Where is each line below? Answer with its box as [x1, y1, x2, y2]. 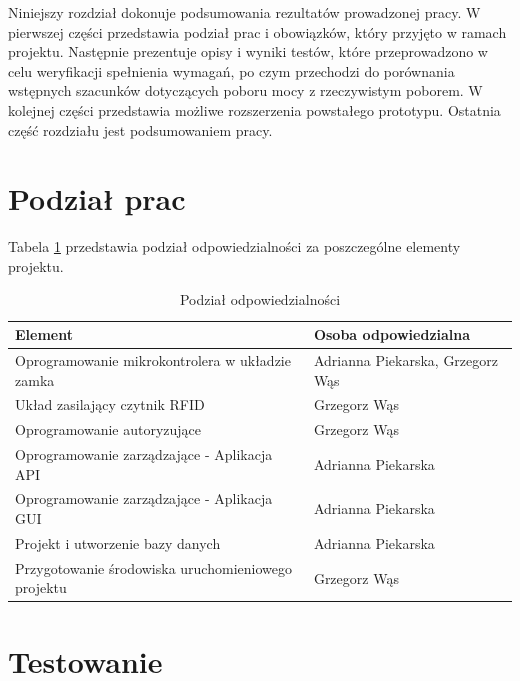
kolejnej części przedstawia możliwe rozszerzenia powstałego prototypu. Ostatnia [8, 99, 501, 120]
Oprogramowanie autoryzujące [15, 419, 202, 440]
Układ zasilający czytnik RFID [15, 394, 205, 415]
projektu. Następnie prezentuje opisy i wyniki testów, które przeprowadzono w [8, 41, 488, 62]
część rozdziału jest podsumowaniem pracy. [8, 119, 273, 140]
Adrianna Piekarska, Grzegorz [313, 349, 498, 370]
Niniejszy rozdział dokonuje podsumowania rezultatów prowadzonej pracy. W [8, 2, 481, 22]
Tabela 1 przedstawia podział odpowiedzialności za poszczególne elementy [8, 236, 461, 257]
